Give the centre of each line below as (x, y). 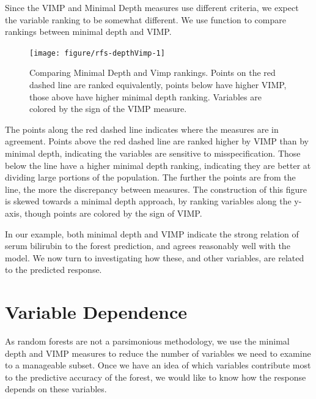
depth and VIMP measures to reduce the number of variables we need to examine (158, 353)
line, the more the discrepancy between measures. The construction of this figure (156, 189)
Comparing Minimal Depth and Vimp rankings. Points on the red (152, 73)
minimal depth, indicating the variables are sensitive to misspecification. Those (153, 153)
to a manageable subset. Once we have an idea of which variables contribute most (158, 365)
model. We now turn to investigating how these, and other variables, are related (155, 257)
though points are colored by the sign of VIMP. (113, 213)
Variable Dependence (96, 312)
